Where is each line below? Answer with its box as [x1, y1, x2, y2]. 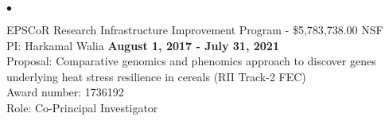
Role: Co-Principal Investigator [6, 99, 158, 115]
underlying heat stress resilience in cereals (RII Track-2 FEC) [6, 68, 306, 84]
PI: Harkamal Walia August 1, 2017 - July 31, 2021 [6, 37, 279, 53]
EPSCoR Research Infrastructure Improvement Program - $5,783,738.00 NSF [6, 21, 383, 37]
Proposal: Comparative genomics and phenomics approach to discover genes [6, 53, 376, 69]
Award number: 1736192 [6, 84, 124, 100]
